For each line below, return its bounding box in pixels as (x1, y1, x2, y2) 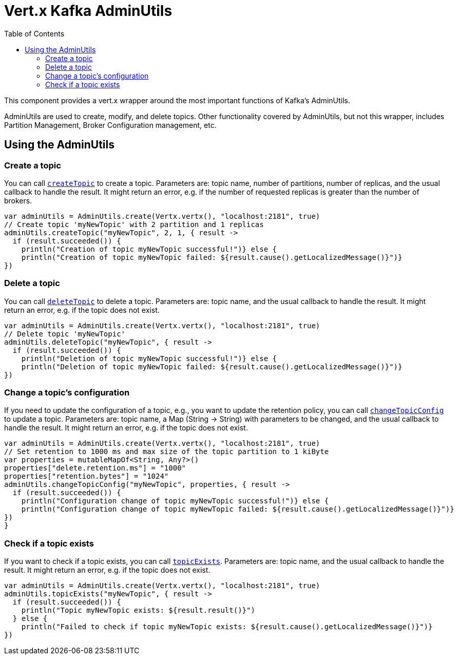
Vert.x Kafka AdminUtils (4, 2, 173, 20)
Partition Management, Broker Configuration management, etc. (4, 120, 217, 129)
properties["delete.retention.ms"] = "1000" (4, 464, 186, 473)
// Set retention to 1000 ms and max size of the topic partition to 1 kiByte (4, 447, 329, 456)
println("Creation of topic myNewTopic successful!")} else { (21, 244, 277, 253)
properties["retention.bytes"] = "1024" (4, 472, 169, 481)
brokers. (4, 196, 32, 205)
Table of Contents (4, 29, 65, 38)
